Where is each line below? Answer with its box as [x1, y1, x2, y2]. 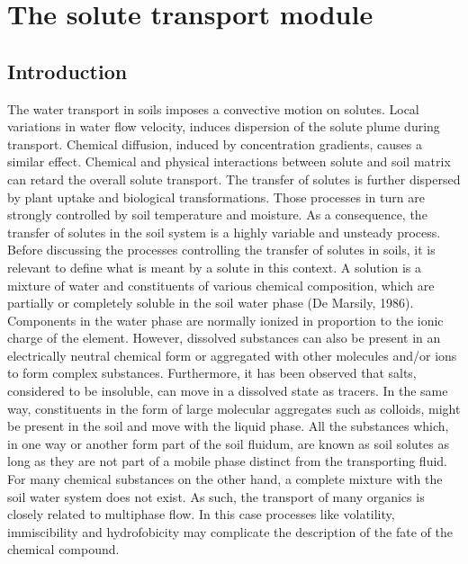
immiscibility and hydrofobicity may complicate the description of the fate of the [7, 522, 453, 541]
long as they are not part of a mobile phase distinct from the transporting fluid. [7, 452, 447, 470]
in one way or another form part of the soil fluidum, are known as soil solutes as [7, 434, 450, 452]
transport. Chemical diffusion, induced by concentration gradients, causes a [7, 134, 423, 153]
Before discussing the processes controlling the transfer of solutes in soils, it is [7, 240, 436, 259]
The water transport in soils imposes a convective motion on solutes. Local [7, 99, 419, 118]
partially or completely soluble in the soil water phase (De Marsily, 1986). [7, 293, 414, 312]
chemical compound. [7, 540, 120, 559]
